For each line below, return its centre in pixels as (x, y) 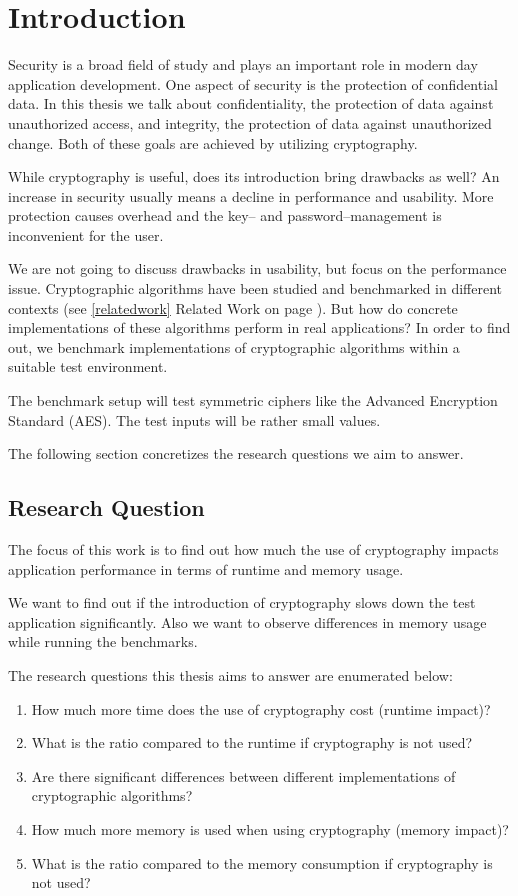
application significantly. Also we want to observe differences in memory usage (247, 621)
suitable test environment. (88, 366)
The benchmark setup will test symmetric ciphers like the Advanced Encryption (253, 400)
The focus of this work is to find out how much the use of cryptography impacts (253, 549)
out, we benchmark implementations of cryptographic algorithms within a (234, 346)
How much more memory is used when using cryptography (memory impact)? (270, 828)
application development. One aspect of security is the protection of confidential (253, 83)
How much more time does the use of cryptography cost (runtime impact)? (261, 708)
